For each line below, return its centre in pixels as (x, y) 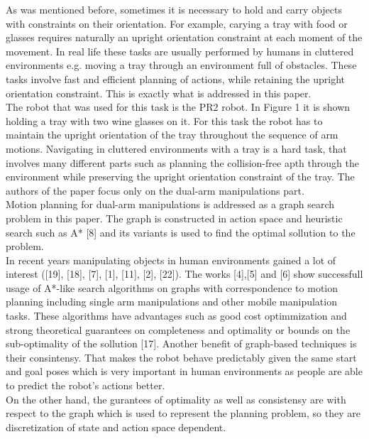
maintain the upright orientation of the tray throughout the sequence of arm (172, 135)
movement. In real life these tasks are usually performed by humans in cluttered (180, 51)
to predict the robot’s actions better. (86, 385)
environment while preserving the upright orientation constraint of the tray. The (180, 177)
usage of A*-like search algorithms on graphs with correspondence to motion (172, 287)
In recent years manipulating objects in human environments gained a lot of (171, 260)
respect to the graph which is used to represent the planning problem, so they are (183, 413)
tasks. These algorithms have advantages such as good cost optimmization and (176, 316)
